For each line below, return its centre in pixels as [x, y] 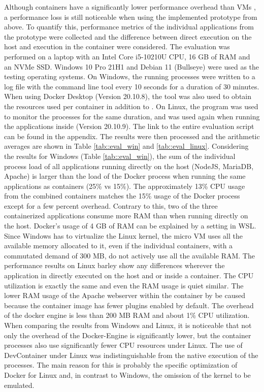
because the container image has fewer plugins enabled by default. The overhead [129, 305]
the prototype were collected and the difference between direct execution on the [128, 36]
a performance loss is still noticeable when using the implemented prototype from [131, 17]
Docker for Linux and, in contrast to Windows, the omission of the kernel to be [127, 374]
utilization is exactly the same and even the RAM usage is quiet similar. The [124, 285]
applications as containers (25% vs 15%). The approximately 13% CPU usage [125, 186]
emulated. [19, 385]
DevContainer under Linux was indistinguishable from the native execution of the [131, 355]
